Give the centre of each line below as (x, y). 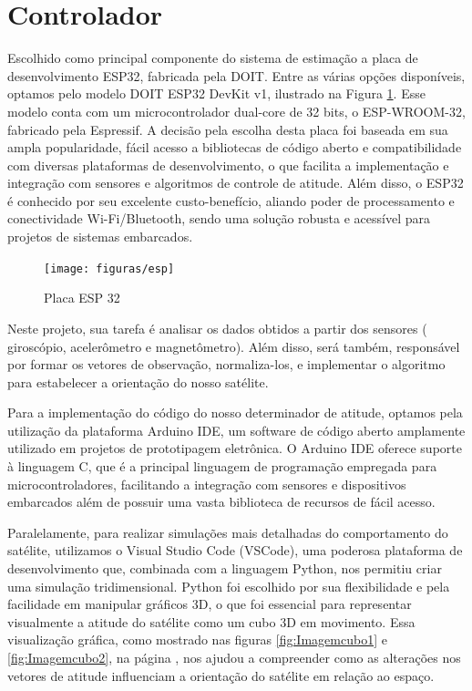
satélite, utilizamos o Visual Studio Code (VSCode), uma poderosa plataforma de (235, 550)
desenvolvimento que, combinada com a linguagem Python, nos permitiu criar (225, 568)
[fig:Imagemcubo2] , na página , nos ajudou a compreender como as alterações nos (234, 657)
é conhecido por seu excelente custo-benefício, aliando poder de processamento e (231, 200)
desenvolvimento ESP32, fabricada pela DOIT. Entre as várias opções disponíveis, (236, 75)
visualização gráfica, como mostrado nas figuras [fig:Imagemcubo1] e (197, 639)
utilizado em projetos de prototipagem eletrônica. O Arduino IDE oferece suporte (235, 448)
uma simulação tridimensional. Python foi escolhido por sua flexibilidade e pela (229, 586)
